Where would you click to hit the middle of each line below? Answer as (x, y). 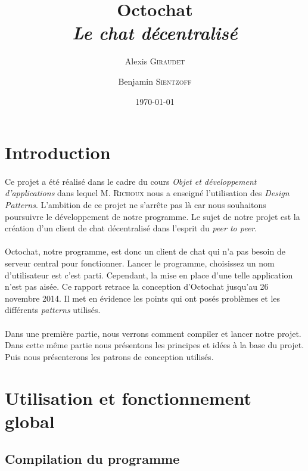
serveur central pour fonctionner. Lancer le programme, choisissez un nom (140, 263)
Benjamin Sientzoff (155, 81)
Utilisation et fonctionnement (128, 397)
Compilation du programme (92, 459)
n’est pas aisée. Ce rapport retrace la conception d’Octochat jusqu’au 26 (137, 286)
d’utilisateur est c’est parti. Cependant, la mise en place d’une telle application (149, 275)
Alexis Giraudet (155, 61)
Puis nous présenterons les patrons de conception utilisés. (109, 356)
